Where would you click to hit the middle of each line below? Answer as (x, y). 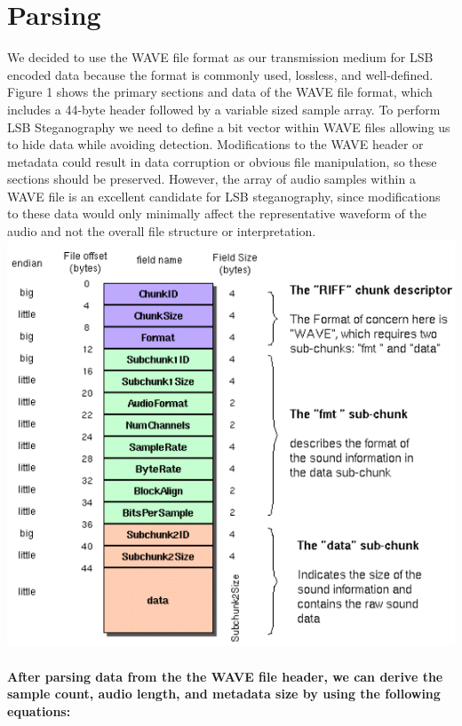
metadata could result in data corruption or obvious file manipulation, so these (222, 161)
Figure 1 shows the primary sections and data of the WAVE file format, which (220, 92)
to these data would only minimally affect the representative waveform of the (217, 213)
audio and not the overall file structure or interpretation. (162, 231)
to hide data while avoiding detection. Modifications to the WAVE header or (215, 144)
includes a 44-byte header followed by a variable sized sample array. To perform (224, 109)
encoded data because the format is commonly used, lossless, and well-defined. (220, 74)
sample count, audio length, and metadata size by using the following (224, 694)
